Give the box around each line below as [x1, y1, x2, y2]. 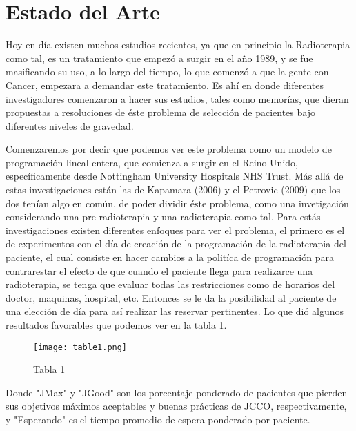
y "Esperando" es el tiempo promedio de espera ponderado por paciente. [6, 412, 310, 427]
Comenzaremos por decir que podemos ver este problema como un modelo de [6, 142, 332, 156]
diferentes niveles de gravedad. [6, 118, 134, 133]
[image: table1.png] [33, 342, 128, 352]
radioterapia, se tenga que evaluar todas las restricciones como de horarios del [6, 277, 335, 291]
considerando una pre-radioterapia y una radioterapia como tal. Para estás [6, 209, 321, 224]
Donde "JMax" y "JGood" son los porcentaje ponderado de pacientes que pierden [6, 385, 348, 399]
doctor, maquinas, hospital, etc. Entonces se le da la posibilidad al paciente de [6, 290, 337, 305]
